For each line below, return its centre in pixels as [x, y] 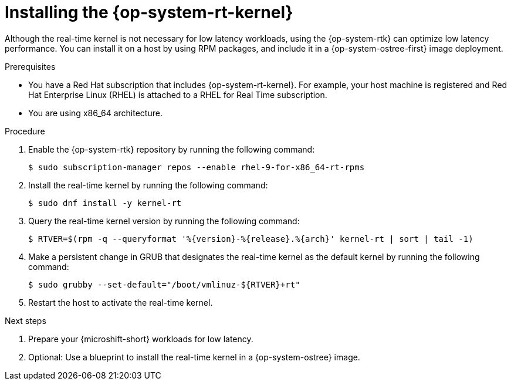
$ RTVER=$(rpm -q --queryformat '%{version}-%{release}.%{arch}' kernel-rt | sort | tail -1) [251, 239]
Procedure [25, 131]
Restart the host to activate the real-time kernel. [121, 302]
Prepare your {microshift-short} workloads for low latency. [141, 339]
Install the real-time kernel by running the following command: [148, 185]
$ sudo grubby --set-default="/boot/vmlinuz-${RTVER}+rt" [164, 284]
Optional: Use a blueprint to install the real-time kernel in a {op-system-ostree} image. [194, 357]
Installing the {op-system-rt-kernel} [149, 12]
